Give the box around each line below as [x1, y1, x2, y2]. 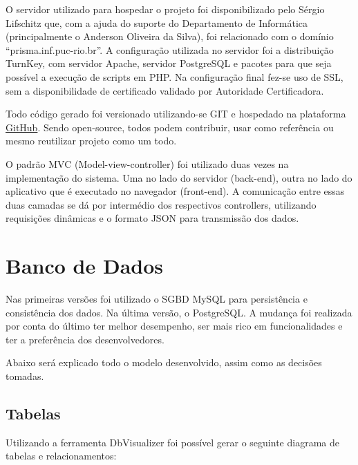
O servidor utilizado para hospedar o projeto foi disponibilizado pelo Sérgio [6, 2, 325, 16]
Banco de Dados [6, 252, 164, 280]
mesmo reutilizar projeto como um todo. [6, 133, 177, 148]
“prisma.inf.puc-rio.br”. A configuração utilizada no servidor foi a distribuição [6, 42, 334, 57]
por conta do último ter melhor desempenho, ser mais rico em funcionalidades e [6, 319, 343, 333]
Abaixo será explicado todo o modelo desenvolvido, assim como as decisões [6, 355, 322, 370]
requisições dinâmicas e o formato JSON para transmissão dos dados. [6, 211, 299, 225]
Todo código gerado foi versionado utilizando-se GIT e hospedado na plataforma [6, 106, 346, 121]
